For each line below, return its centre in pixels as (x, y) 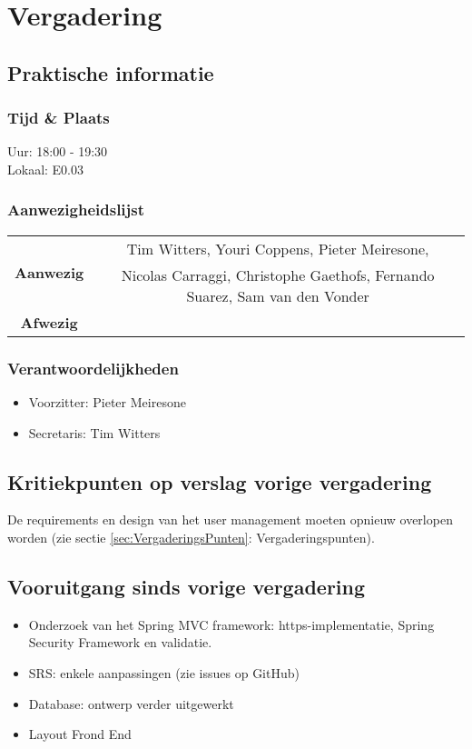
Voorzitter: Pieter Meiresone (107, 402)
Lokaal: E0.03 (46, 169)
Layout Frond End (80, 734)
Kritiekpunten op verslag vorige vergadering (220, 481)
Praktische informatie (111, 72)
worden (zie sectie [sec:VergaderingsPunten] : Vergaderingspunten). (191, 537)
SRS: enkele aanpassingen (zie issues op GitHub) (164, 672)
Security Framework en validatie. (120, 642)
